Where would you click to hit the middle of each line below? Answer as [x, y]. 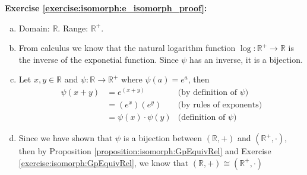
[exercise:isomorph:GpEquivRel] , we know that [104, 162]
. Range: [73, 28]
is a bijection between [163, 138]
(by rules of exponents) [220, 105]
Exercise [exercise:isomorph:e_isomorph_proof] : [106, 8]
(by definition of [208, 93]
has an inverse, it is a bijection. [246, 59]
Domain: [34, 28]
